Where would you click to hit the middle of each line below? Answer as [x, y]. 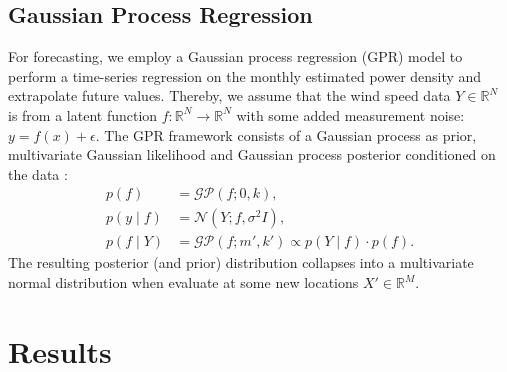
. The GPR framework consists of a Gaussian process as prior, [286, 134]
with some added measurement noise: [350, 114]
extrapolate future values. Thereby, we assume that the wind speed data [229, 95]
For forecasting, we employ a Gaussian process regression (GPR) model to [235, 56]
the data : [38, 173]
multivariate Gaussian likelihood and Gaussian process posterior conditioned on [252, 154]
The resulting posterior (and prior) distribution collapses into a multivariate [241, 262]
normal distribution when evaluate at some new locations [183, 282]
